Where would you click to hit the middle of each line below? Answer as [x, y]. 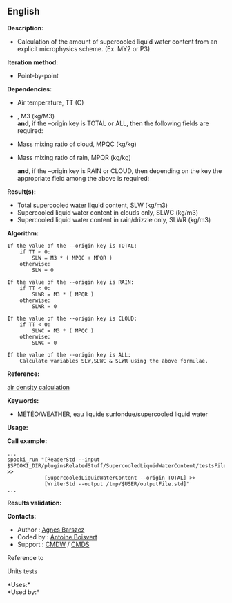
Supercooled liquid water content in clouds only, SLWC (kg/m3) [108, 212]
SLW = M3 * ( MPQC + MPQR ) [72, 258]
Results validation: [35, 503]
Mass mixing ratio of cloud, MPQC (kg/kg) [77, 144]
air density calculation [39, 387]
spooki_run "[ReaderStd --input [54, 460]
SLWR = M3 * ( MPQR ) [63, 294]
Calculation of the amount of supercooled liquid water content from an [117, 42]
